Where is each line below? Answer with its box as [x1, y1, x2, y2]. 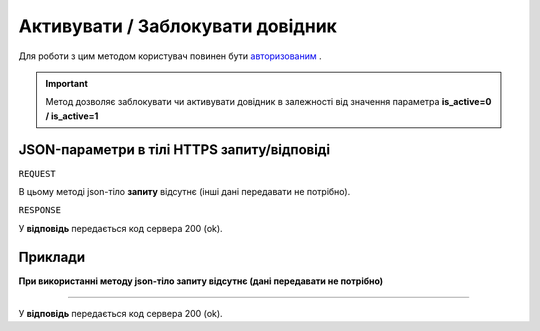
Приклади [18, 248, 86, 265]
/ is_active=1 [45, 110, 99, 122]
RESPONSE [18, 205, 62, 216]
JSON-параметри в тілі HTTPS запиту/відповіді [18, 141, 330, 158]
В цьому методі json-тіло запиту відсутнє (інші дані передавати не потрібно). [18, 186, 351, 198]
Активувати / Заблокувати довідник [18, 15, 337, 37]
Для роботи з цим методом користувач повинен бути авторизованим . [18, 50, 322, 62]
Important [45, 77, 89, 89]
